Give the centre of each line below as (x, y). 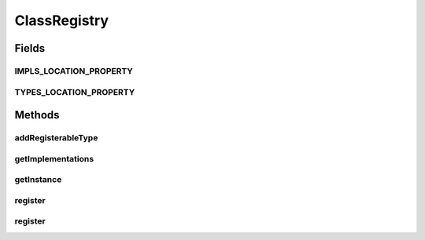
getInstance (38, 180)
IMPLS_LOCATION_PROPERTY (74, 71)
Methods (37, 115)
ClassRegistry (62, 20)
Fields (30, 48)
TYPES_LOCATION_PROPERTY (75, 92)
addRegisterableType (56, 138)
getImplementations (54, 158)
